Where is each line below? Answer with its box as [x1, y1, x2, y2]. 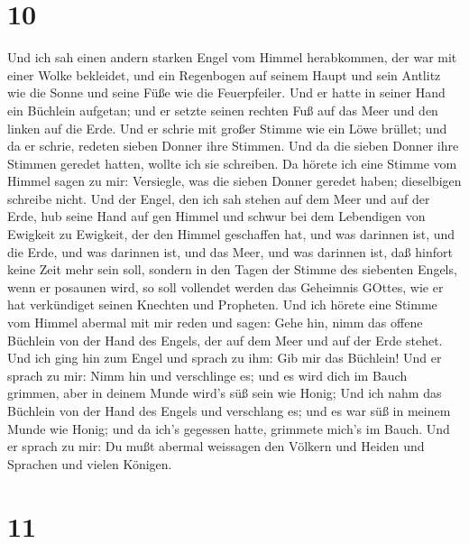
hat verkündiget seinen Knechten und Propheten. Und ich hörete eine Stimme [7, 295, 437, 314]
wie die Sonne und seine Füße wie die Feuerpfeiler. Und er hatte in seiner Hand [7, 83, 446, 102]
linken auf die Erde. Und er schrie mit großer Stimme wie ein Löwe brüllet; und [7, 118, 447, 137]
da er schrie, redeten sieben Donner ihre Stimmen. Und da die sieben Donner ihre [7, 136, 459, 155]
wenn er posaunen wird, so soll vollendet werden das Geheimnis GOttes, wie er [7, 277, 444, 296]
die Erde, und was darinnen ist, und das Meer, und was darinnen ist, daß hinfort [7, 242, 453, 261]
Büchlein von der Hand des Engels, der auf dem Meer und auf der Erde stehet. [7, 330, 443, 349]
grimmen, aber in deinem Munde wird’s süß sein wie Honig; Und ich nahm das [7, 383, 442, 402]
